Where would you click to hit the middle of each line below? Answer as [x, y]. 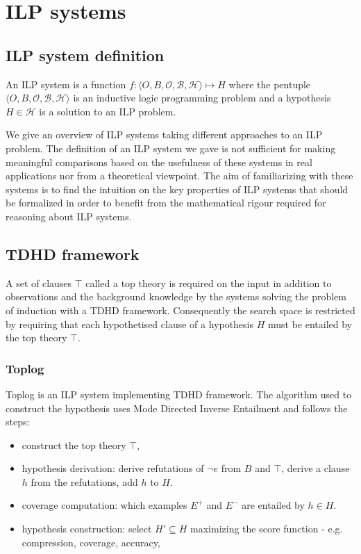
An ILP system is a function [66, 84]
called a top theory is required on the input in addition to [209, 283]
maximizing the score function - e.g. [267, 529]
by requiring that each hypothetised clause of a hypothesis [130, 324]
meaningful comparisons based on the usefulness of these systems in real [159, 162]
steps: [18, 422]
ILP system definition [85, 55]
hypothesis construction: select [87, 529]
